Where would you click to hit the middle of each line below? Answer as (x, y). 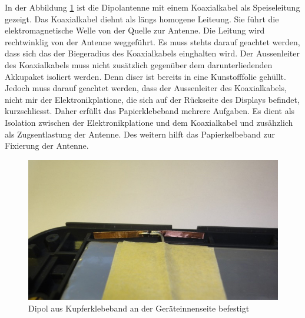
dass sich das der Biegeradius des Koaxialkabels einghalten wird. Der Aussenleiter (152, 53)
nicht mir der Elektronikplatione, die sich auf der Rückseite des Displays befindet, (152, 99)
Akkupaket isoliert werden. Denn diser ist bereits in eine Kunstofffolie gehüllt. (145, 76)
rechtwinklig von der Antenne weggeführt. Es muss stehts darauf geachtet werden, (152, 41)
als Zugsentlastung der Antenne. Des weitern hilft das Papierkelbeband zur (140, 134)
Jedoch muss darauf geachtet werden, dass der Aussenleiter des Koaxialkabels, (146, 88)
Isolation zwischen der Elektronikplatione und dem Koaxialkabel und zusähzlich (149, 122)
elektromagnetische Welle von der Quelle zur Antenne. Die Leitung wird (135, 30)
